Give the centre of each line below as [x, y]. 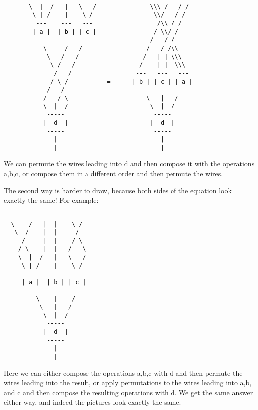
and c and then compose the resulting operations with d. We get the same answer [129, 392]
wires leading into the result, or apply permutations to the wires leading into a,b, [128, 382]
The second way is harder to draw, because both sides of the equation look [118, 190]
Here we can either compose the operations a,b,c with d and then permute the [123, 372]
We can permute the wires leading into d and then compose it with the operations [129, 163]
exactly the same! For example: [51, 200]
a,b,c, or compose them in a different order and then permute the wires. [114, 173]
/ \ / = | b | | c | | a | [122, 81]
